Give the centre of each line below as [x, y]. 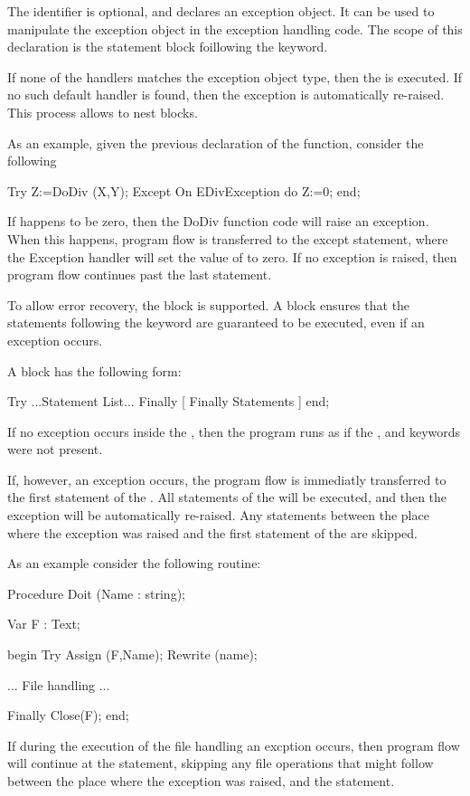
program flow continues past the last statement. [140, 275]
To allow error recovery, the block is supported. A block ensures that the [209, 304]
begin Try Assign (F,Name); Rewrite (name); [132, 654]
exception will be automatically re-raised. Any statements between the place [218, 515]
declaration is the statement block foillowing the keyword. [168, 47]
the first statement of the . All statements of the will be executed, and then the [227, 497]
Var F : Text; [44, 624]
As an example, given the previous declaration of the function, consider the [216, 142]
